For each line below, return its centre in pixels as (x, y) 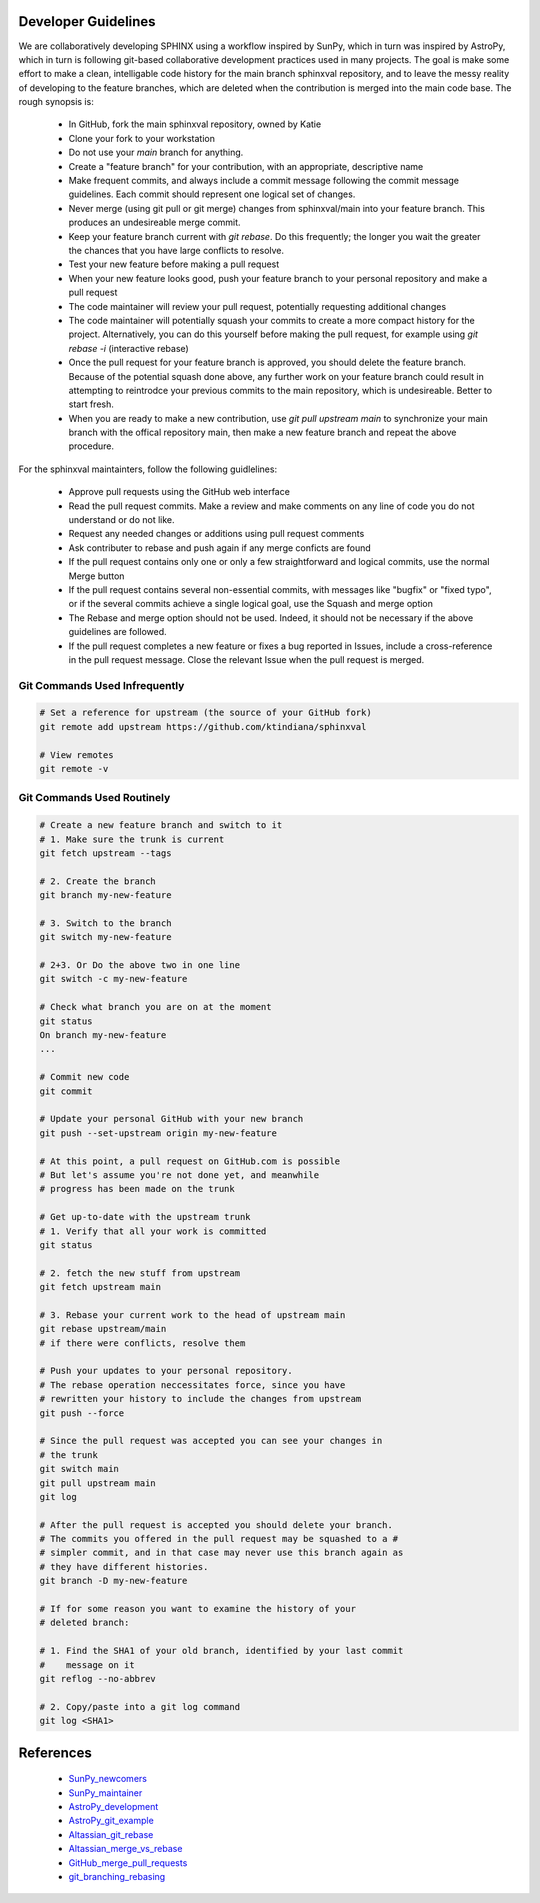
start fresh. (91, 404)
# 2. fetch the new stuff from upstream (139, 1273)
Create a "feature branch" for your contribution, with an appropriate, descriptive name (246, 166)
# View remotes (76, 754)
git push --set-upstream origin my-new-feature (158, 1133)
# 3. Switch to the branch (105, 923)
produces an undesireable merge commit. (154, 222)
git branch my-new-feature (105, 895)
